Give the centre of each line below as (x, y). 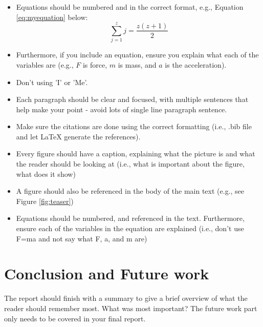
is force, (95, 64)
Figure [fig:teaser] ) (45, 201)
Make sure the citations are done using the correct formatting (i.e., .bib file (134, 126)
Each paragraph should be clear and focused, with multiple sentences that (132, 99)
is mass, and (137, 64)
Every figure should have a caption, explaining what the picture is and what (136, 154)
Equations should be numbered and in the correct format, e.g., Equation (130, 7)
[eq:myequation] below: (52, 17)
